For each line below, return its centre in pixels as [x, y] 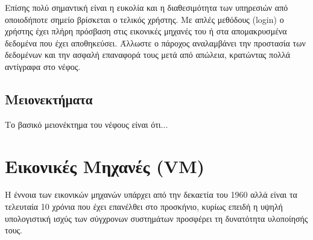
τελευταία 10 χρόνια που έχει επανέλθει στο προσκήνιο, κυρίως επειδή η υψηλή [144, 207]
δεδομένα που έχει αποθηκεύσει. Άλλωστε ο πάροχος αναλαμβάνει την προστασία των [155, 43]
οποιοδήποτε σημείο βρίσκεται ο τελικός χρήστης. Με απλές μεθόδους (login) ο [144, 19]
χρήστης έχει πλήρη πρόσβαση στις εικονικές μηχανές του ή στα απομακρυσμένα [146, 31]
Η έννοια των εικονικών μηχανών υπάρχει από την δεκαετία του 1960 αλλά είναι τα [151, 194]
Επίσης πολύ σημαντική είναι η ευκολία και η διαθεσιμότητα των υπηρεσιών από [147, 7]
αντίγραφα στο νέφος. [43, 66]
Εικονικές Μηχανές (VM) [105, 166]
